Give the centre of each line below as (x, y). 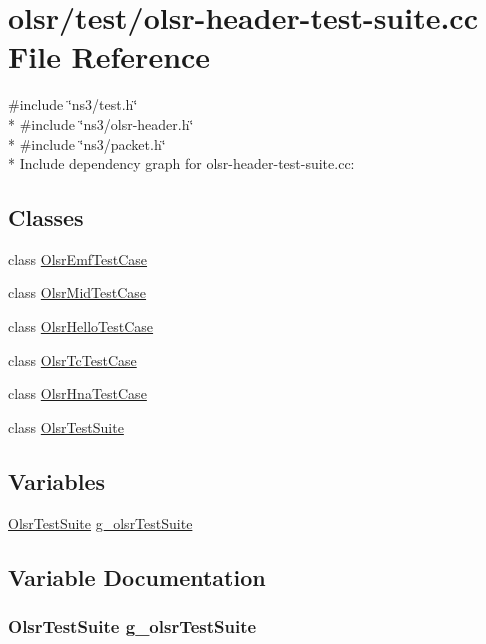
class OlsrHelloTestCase (81, 326)
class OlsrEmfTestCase (78, 258)
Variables (57, 480)
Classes (46, 217)
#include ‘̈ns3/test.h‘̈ (73, 104)
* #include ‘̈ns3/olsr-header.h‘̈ (101, 123)
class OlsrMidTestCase (77, 292)
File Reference (109, 56)
